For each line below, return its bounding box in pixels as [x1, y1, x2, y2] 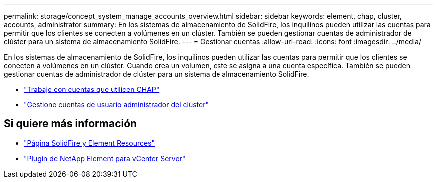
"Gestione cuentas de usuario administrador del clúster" [24, 100, 209, 109]
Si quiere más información [4, 117, 137, 130]
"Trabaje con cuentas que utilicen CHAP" [24, 85, 160, 93]
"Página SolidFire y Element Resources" [24, 138, 155, 147]
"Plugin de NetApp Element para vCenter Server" [24, 154, 186, 163]
